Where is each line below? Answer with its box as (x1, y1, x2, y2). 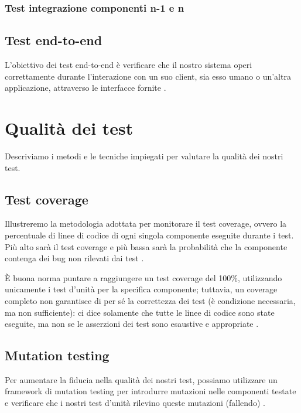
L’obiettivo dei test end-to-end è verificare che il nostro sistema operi (5, 59, 252, 71)
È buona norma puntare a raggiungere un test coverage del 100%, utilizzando (5, 271, 282, 284)
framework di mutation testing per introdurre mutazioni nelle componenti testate (5, 385, 296, 397)
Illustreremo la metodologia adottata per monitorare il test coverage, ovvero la (5, 217, 287, 230)
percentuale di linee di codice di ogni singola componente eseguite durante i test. (5, 228, 294, 241)
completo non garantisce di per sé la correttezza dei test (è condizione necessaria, (5, 294, 296, 306)
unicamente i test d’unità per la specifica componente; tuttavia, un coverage (5, 283, 278, 295)
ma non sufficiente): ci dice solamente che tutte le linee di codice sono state (5, 306, 275, 318)
